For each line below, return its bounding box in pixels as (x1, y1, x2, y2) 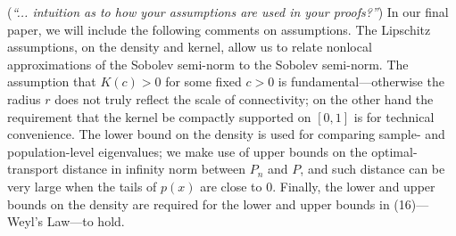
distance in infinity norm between (62, 159, 246, 178)
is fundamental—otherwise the (278, 72, 444, 91)
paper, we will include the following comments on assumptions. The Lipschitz (7, 20, 431, 38)
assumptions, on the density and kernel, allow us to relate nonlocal (7, 37, 372, 56)
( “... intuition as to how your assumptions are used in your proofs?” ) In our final (7, 3, 449, 20)
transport (7, 159, 59, 178)
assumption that (7, 72, 96, 91)
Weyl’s (7, 212, 44, 231)
